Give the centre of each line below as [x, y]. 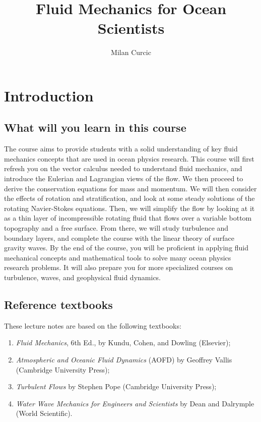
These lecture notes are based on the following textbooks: [93, 325]
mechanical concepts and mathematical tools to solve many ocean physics [118, 257]
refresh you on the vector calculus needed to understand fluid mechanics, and [123, 168]
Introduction [49, 95]
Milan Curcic [131, 52]
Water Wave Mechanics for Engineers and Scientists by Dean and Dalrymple [135, 403]
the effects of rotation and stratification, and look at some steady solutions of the [129, 198]
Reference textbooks [58, 304]
